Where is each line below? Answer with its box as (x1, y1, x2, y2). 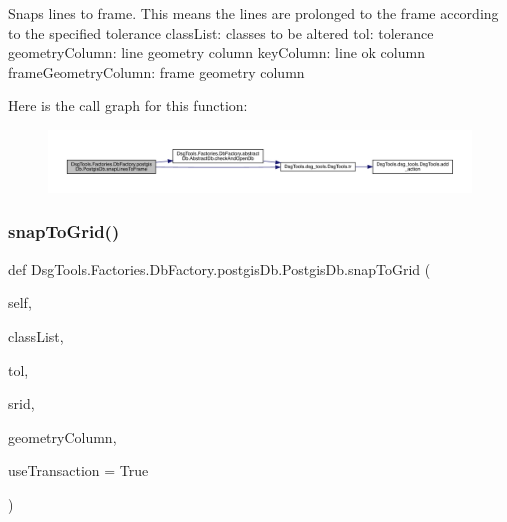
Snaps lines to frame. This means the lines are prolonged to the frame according (8, 3, 499, 23)
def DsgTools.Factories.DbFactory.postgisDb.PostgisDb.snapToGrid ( (8, 258, 431, 279)
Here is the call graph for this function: (8, 95, 248, 116)
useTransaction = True (8, 460, 149, 481)
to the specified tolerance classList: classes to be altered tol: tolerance (8, 22, 434, 43)
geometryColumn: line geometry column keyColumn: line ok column (8, 42, 425, 63)
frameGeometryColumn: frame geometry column (8, 61, 305, 82)
